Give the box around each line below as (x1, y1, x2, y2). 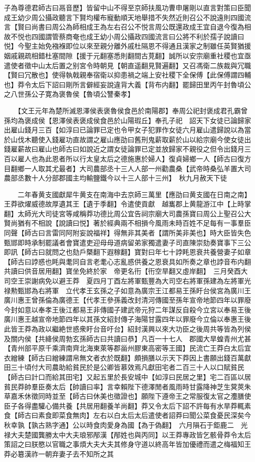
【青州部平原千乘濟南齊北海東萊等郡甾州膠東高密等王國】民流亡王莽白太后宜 (4, 343, 251, 353)
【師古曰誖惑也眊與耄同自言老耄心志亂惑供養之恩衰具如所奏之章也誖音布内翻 (4, 256, 251, 266)
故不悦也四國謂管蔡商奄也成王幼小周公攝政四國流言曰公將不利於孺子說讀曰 (4, 31, 244, 41)
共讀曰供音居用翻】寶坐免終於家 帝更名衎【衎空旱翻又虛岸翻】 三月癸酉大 (4, 266, 248, 276)
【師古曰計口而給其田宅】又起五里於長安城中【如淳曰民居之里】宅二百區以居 (4, 371, 251, 382)
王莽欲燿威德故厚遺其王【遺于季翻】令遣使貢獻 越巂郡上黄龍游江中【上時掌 (4, 199, 251, 209)
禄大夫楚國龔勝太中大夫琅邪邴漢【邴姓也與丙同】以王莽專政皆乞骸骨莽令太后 (4, 429, 251, 439)
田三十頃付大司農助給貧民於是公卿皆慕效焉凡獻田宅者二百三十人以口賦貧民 (4, 362, 244, 372)
